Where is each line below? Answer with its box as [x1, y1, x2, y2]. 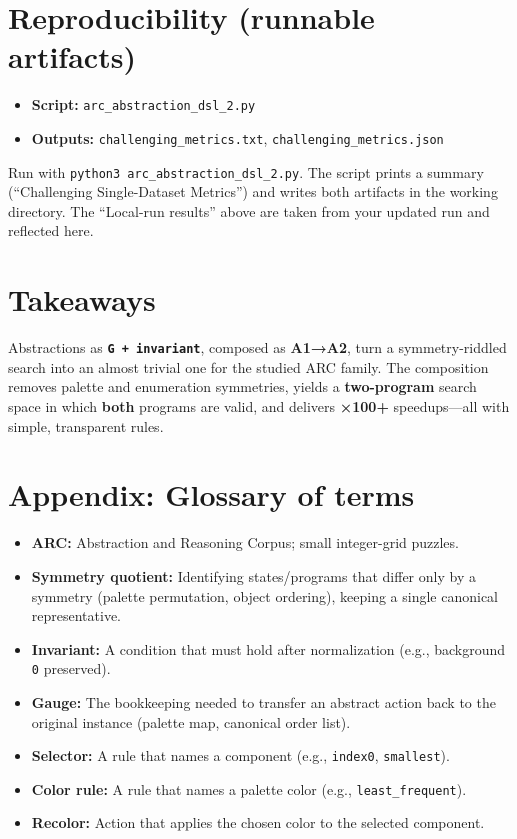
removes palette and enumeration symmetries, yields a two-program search [8, 376, 477, 397]
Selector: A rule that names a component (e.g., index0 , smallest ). [31, 745, 450, 766]
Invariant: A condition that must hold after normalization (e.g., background [31, 638, 506, 659]
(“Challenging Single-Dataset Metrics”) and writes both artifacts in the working [8, 181, 498, 202]
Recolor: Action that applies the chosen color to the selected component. [31, 812, 485, 833]
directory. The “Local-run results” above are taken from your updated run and [8, 200, 490, 221]
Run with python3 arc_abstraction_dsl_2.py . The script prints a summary [8, 161, 484, 182]
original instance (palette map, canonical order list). [31, 711, 351, 732]
